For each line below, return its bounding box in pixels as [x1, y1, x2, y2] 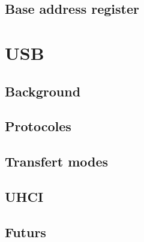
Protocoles [5, 117, 71, 135]
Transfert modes [5, 152, 109, 171]
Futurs [5, 222, 46, 241]
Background [5, 81, 81, 100]
